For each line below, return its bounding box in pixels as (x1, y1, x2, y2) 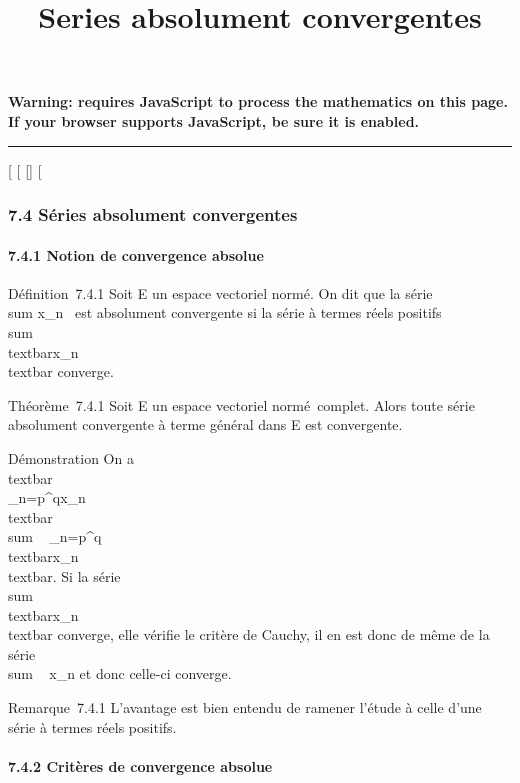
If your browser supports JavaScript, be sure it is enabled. (8, 110, 420, 131)
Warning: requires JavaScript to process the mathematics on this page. (8, 91, 508, 112)
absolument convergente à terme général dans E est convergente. (8, 414, 403, 435)
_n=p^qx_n (8, 487, 86, 508)
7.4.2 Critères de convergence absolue (8, 755, 273, 776)
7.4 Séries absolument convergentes (8, 202, 298, 227)
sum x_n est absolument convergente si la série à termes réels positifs (8, 302, 442, 323)
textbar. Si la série (8, 565, 121, 586)
